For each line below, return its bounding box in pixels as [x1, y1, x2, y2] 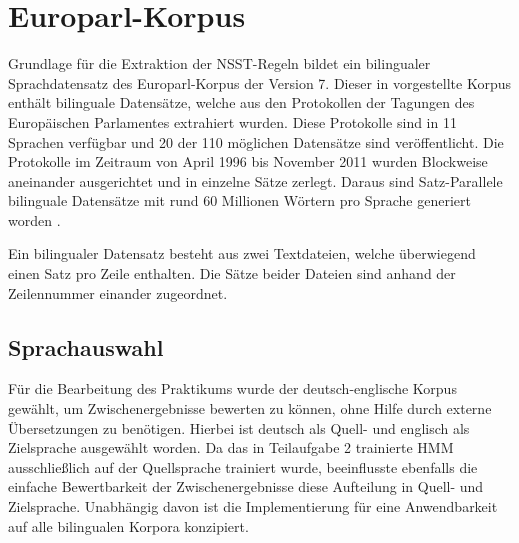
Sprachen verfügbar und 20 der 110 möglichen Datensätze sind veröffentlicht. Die [8, 131, 504, 152]
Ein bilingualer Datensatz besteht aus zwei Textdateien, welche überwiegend [8, 243, 476, 264]
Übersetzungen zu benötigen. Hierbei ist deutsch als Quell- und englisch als [8, 417, 470, 438]
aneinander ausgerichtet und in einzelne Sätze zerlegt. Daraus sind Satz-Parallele [8, 170, 503, 191]
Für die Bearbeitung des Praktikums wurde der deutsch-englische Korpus [8, 378, 457, 399]
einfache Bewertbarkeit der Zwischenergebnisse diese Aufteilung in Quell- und [8, 476, 484, 497]
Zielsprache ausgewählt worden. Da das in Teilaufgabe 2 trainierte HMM [8, 437, 454, 458]
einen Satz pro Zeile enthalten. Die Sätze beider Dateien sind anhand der [8, 263, 456, 284]
